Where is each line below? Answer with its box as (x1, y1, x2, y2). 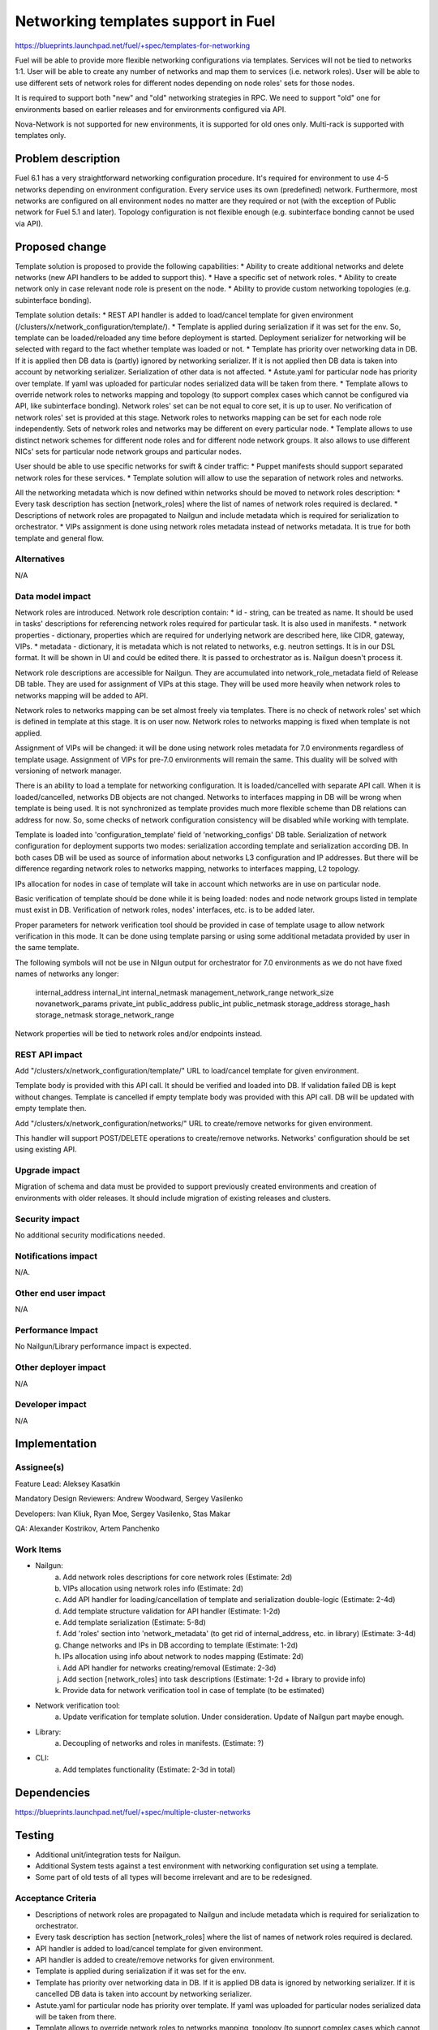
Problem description (15, 152, 121, 166)
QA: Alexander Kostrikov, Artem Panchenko (15, 1523, 160, 1533)
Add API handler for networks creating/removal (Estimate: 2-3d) (62, 1663, 277, 1673)
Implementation (15, 1437, 97, 1451)
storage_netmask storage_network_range (35, 1010, 174, 1020)
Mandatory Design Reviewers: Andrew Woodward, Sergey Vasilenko (15, 1494, 243, 1504)
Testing (15, 1828, 54, 1842)
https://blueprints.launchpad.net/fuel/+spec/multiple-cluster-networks (15, 1807, 251, 1816)
